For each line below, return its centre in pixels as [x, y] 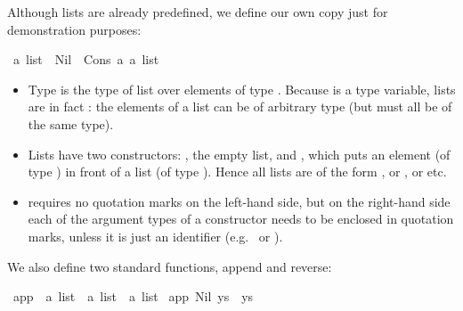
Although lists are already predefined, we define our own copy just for [198, 12]
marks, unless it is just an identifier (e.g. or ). [155, 236]
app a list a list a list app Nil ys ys [133, 296]
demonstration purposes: [74, 29]
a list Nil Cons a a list [86, 59]
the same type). [71, 123]
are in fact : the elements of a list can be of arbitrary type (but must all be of [240, 106]
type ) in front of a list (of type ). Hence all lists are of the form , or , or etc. [237, 172]
